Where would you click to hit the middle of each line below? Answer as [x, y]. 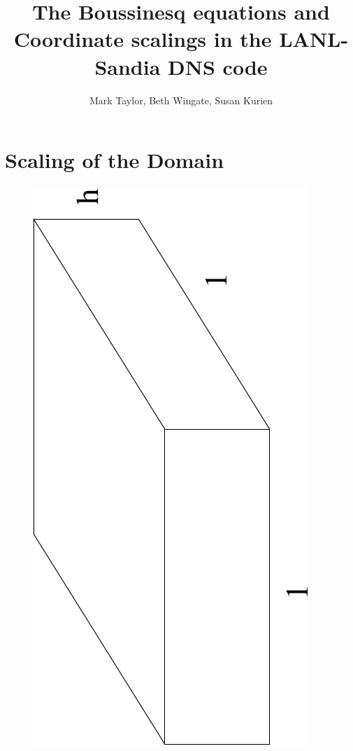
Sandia [128, 66]
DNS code [218, 66]
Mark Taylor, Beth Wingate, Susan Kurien [181, 100]
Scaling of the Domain [115, 160]
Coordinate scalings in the [143, 39]
